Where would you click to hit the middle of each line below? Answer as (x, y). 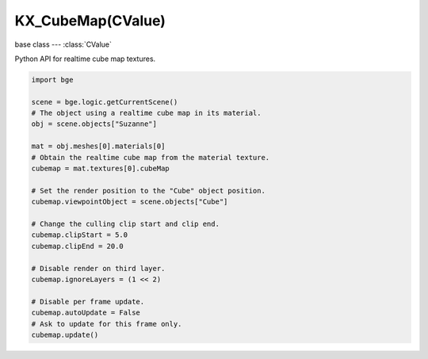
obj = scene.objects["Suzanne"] (94, 124)
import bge (52, 80)
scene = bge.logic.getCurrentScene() (105, 102)
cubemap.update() (65, 334)
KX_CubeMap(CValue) (90, 21)
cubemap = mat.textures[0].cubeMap (100, 169)
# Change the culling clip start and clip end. (125, 224)
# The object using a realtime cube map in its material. (146, 113)
